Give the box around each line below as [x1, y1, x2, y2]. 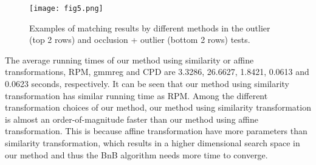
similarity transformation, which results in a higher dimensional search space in [5, 137, 300, 149]
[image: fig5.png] [29, 4, 103, 13]
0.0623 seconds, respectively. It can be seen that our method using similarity [5, 77, 290, 90]
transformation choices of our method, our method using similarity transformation [5, 101, 311, 114]
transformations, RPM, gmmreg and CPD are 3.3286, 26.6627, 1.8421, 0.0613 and [5, 65, 309, 78]
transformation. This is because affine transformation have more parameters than [5, 125, 307, 137]
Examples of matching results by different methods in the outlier [29, 21, 270, 34]
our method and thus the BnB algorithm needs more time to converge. [5, 148, 268, 161]
